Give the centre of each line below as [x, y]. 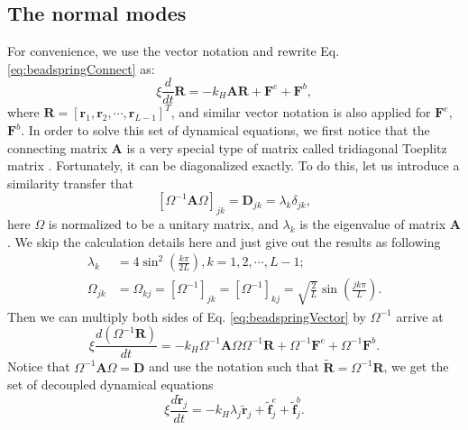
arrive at [420, 316]
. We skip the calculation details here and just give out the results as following [224, 241]
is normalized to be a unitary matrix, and [163, 224]
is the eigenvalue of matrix [373, 224]
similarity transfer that [70, 183]
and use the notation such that [234, 366]
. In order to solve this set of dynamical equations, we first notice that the [225, 130]
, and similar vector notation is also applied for [301, 112]
